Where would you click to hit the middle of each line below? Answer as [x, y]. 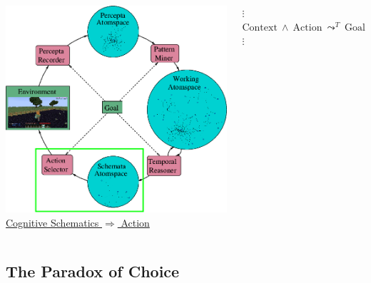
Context [260, 27]
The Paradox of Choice [93, 271]
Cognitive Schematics [52, 222]
